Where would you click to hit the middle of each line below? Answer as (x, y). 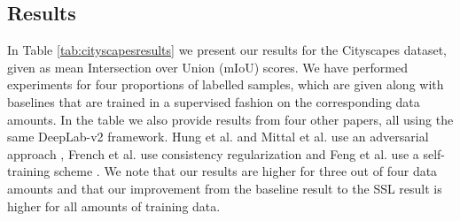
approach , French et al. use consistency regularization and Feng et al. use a (213, 153)
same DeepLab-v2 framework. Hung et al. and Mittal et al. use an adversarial (218, 137)
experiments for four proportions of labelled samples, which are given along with (226, 84)
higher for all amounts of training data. (114, 206)
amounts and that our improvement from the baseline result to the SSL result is (225, 188)
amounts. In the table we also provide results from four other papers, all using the (230, 119)
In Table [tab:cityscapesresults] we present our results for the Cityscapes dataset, (227, 50)
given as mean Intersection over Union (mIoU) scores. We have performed (207, 67)
